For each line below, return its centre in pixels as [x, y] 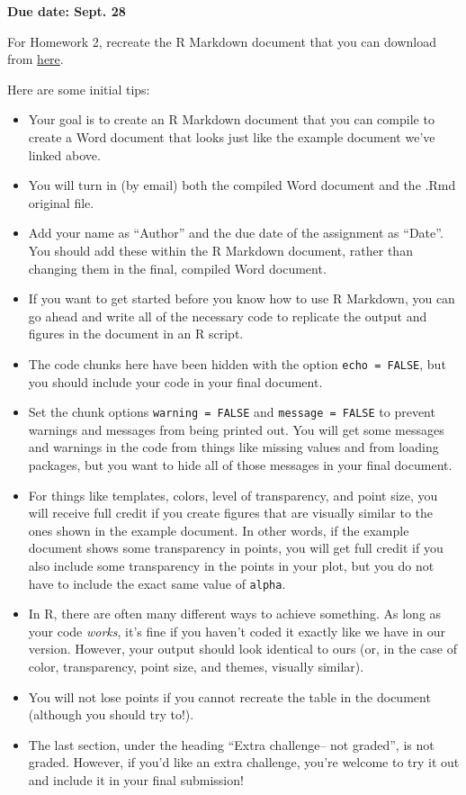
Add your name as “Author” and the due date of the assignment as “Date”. [236, 233]
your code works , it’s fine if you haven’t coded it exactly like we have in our [237, 631]
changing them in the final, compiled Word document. [177, 268]
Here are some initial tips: [79, 89]
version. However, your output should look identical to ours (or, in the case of [242, 649]
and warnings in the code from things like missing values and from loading [233, 447]
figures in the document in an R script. [136, 334]
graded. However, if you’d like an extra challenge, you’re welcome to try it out [244, 762]
